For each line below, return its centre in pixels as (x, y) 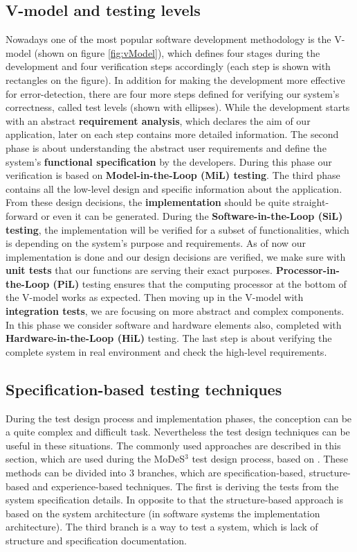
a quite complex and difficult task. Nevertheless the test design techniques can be (178, 432)
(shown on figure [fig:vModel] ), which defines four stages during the (177, 52)
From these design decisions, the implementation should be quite (148, 202)
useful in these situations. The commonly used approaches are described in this (173, 445)
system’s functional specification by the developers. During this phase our (169, 161)
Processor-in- (308, 270)
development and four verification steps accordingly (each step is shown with (168, 66)
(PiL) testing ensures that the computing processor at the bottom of (200, 283)
